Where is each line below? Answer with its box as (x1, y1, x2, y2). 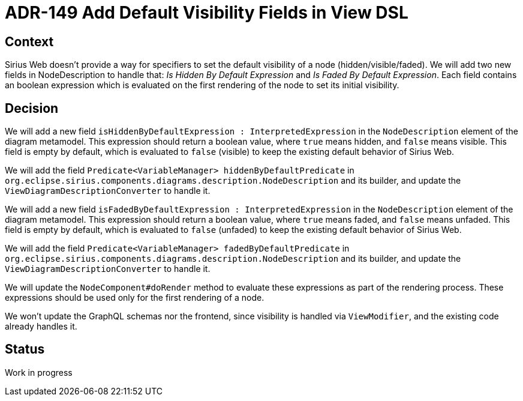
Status (5, 342, 45, 357)
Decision (5, 100, 59, 116)
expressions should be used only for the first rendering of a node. (5, 292, 264, 303)
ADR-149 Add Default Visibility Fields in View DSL (5, 2, 408, 23)
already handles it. (5, 321, 77, 332)
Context (5, 34, 54, 49)
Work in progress (5, 367, 73, 378)
